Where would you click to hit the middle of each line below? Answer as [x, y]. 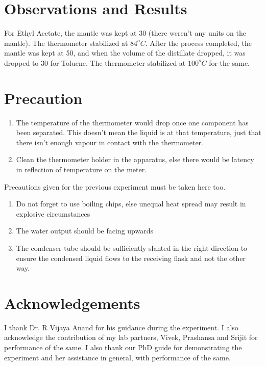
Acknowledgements [72, 303]
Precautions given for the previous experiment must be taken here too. [115, 186]
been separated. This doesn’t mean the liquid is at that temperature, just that [139, 132]
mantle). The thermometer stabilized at [66, 43]
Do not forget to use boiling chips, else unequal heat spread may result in [131, 204]
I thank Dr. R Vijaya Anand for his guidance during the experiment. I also [121, 327]
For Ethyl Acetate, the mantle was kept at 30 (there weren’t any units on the [125, 33]
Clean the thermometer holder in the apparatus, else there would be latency [135, 159]
